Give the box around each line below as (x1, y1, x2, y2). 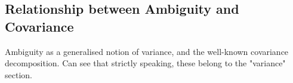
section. (5, 68, 32, 81)
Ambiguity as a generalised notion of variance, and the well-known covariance (5, 45, 289, 57)
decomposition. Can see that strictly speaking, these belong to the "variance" (5, 57, 286, 69)
